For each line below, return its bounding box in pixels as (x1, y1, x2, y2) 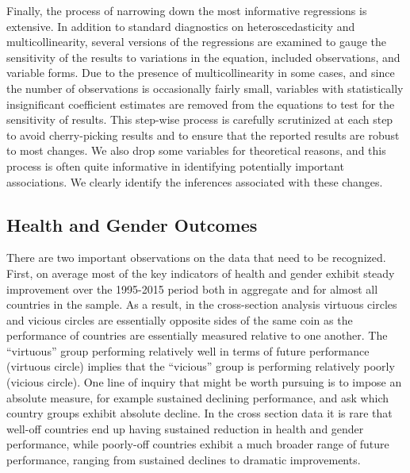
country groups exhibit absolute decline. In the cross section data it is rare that (6, 405, 393, 421)
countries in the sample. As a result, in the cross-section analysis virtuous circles (6, 296, 397, 313)
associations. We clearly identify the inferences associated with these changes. (6, 173, 383, 190)
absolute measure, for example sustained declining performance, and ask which (6, 389, 389, 406)
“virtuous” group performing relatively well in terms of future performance (6, 342, 370, 359)
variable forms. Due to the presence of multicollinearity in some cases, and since (6, 64, 395, 81)
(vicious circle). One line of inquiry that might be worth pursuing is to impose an (6, 374, 402, 390)
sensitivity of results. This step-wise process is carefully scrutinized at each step (6, 111, 393, 128)
